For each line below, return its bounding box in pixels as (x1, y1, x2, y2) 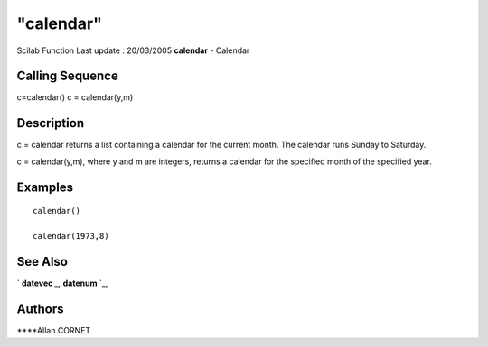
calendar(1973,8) (33, 231, 109, 241)
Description (16, 115, 85, 131)
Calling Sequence (16, 68, 119, 84)
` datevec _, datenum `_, (16, 278, 108, 288)
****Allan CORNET (16, 324, 91, 335)
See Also (16, 253, 68, 269)
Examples (16, 179, 74, 195)
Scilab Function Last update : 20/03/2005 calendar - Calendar (16, 45, 250, 56)
